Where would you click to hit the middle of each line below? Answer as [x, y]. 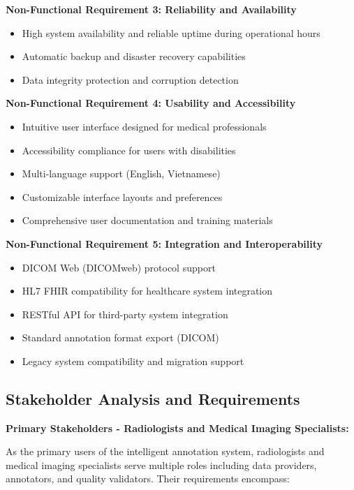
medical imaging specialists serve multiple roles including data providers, [161, 465]
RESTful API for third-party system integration [125, 314]
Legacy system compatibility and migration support [133, 361]
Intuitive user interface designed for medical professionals [144, 126]
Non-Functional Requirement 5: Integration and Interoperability [164, 243]
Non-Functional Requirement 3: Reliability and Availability [151, 9]
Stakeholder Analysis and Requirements [153, 398]
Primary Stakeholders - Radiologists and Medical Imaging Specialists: [177, 428]
